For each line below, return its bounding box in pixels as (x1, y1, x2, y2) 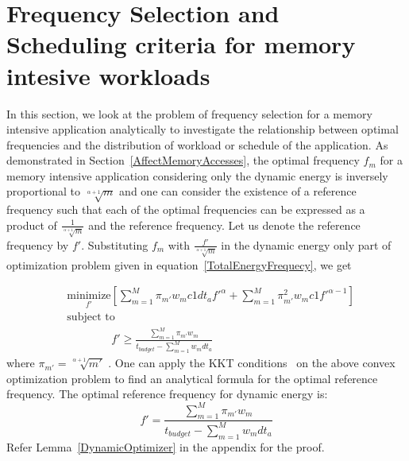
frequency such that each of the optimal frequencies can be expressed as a (6, 201, 365, 218)
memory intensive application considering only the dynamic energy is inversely (6, 167, 388, 184)
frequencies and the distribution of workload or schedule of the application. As (6, 136, 388, 153)
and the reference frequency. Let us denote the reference (88, 216, 361, 233)
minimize (67, 290, 111, 302)
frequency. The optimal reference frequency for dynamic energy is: (6, 385, 328, 402)
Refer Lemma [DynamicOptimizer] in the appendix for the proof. (6, 438, 325, 455)
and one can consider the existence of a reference (119, 183, 357, 200)
